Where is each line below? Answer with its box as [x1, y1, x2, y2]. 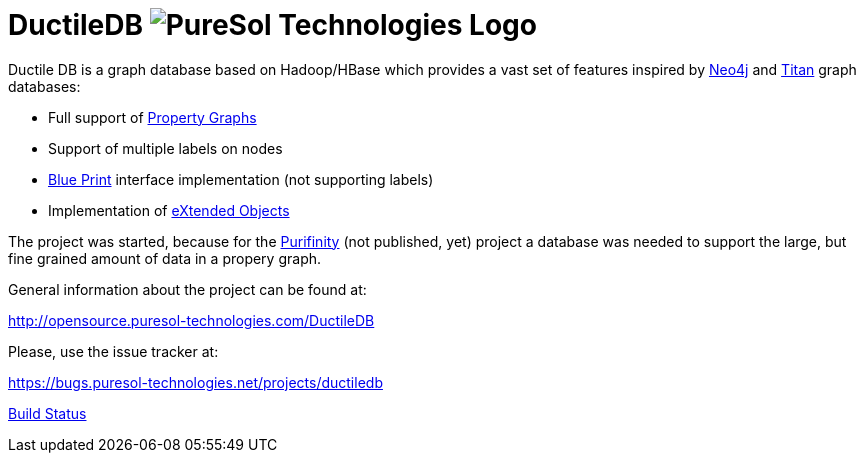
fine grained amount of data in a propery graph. [8, 249, 322, 267]
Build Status [8, 404, 87, 422]
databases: [8, 77, 81, 95]
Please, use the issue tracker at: [8, 342, 219, 360]
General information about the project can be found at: [8, 280, 367, 298]
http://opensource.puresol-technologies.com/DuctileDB [8, 311, 375, 329]
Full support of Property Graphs [48, 108, 257, 126]
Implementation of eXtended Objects [48, 201, 290, 219]
